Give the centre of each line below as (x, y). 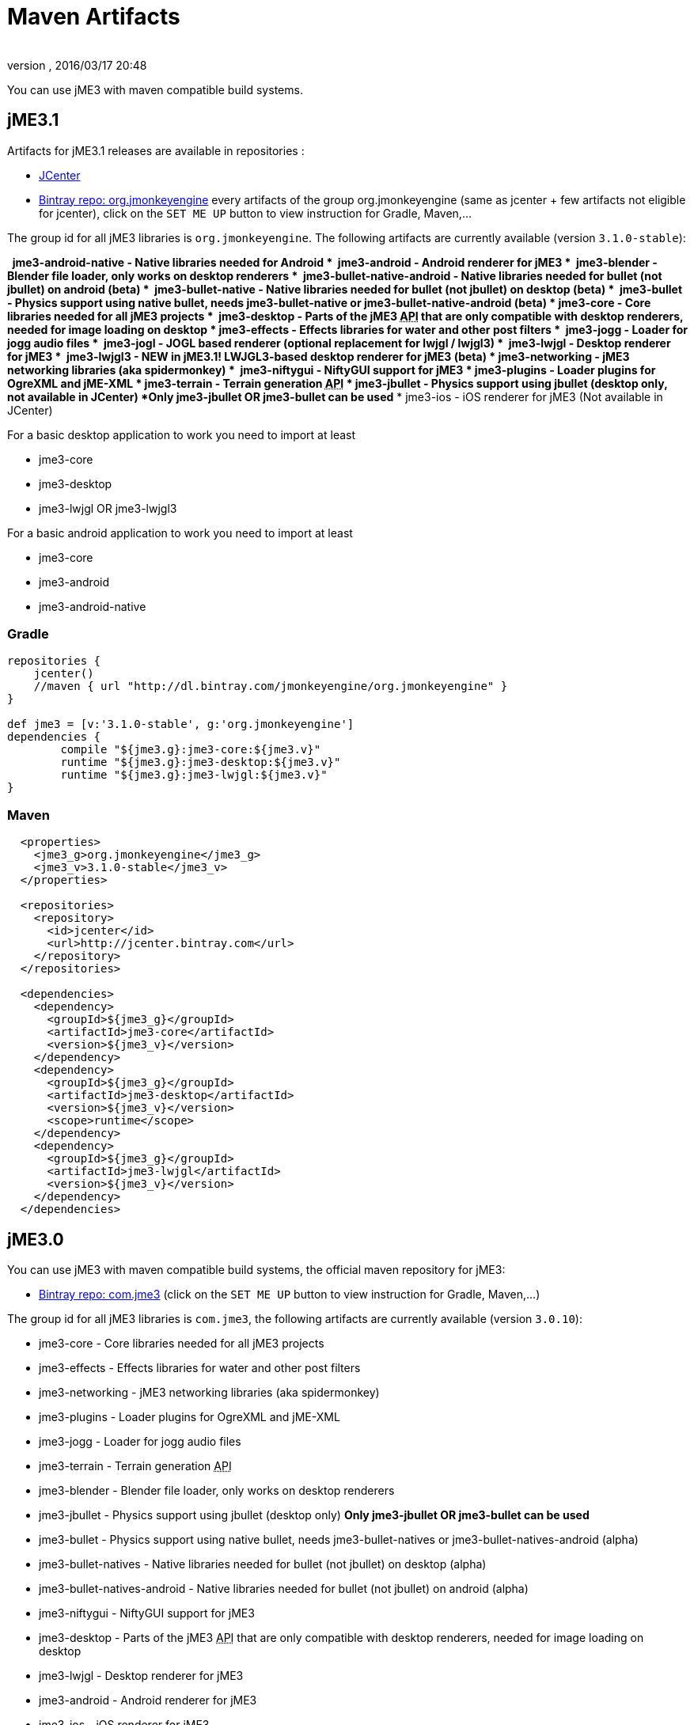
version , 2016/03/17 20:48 (77, 65)
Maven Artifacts (94, 17)
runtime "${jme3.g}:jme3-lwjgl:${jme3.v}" (194, 775)
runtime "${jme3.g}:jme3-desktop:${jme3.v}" (201, 762)
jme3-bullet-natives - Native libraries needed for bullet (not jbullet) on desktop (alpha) (263, 1564)
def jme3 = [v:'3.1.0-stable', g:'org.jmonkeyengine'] (181, 724)
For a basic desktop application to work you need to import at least (182, 434)
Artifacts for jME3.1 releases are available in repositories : (156, 150)
